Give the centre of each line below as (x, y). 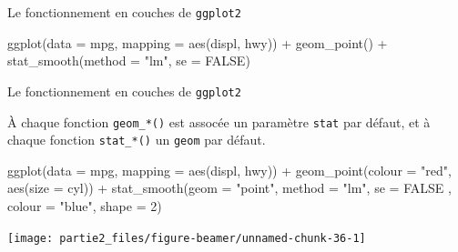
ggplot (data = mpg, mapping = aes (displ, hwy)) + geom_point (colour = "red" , (229, 170)
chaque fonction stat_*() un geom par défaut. (137, 140)
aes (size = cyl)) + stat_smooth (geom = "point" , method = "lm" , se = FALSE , (229, 188)
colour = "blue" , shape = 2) (85, 206)
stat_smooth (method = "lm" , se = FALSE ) (129, 60)
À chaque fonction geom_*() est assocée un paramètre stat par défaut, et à (219, 121)
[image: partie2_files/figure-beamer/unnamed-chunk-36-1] (187, 238)
